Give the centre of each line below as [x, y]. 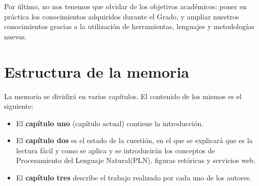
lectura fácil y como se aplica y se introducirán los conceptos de [115, 150]
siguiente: [19, 106]
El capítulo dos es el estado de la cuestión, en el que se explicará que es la [134, 140]
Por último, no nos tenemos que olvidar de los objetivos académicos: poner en [125, 6]
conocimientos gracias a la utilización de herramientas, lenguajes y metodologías [129, 26]
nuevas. [16, 36]
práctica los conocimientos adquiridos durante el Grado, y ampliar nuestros [122, 16]
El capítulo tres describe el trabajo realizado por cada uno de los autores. [134, 178]
